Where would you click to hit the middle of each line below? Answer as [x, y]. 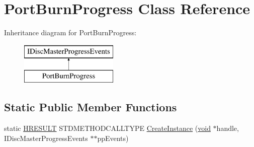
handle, [228, 128]
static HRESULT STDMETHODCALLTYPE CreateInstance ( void [107, 128]
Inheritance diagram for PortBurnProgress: [70, 32]
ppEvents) [113, 138]
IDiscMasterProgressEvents [46, 138]
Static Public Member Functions [91, 107]
